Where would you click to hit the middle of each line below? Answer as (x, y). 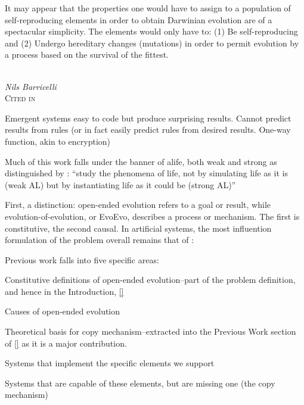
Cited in (20, 98)
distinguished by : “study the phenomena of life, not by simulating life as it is (146, 173)
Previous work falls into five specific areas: (82, 259)
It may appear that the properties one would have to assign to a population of (148, 8)
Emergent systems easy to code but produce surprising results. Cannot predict (148, 118)
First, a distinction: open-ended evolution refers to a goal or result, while (138, 205)
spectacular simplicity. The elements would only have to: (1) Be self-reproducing (151, 31)
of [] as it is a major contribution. (66, 343)
